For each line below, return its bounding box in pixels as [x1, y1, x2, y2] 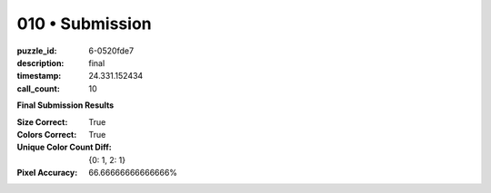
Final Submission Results [16, 100, 115, 111]
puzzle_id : [16, 45, 57, 56]
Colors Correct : [16, 129, 77, 140]
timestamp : [16, 71, 62, 82]
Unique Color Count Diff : [16, 141, 113, 153]
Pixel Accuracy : [16, 168, 78, 179]
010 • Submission [16, 14, 152, 34]
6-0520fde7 [88, 45, 135, 56]
